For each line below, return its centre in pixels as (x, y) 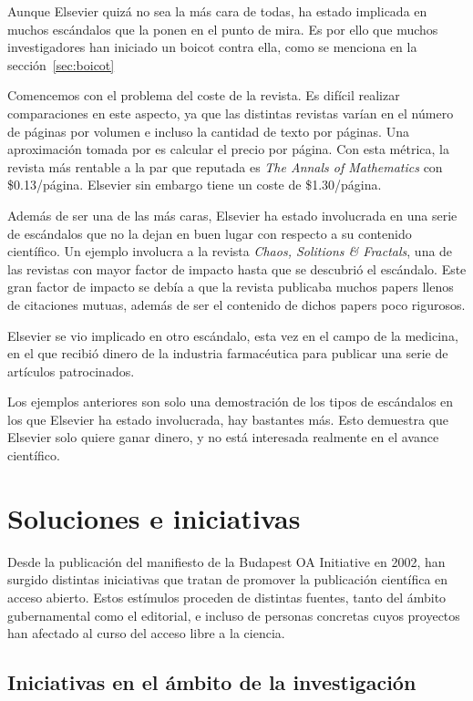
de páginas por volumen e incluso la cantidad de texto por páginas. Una (208, 131)
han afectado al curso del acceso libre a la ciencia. (146, 633)
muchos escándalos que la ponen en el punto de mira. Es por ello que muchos (223, 29)
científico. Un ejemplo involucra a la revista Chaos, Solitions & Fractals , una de (230, 251)
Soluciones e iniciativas (154, 517)
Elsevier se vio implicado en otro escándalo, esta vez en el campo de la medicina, (233, 335)
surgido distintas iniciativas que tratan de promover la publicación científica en (228, 579)
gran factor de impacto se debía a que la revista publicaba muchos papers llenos (231, 287)
